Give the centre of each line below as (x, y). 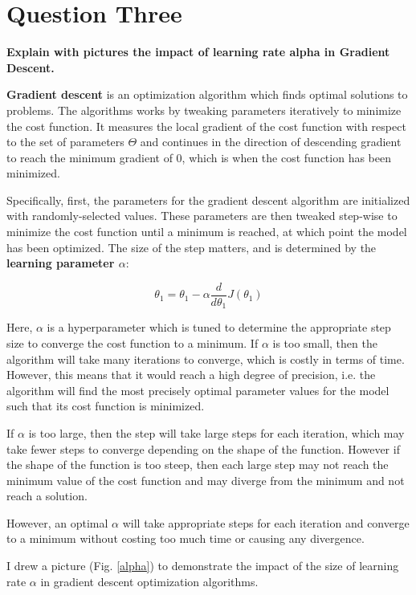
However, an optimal (57, 522)
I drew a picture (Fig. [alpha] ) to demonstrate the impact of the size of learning (203, 566)
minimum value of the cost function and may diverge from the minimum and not (206, 480)
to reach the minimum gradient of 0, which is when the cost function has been (199, 157)
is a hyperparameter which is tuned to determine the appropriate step (219, 327)
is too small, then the (325, 342)
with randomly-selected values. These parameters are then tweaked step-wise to (202, 216)
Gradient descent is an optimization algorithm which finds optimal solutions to (207, 94)
